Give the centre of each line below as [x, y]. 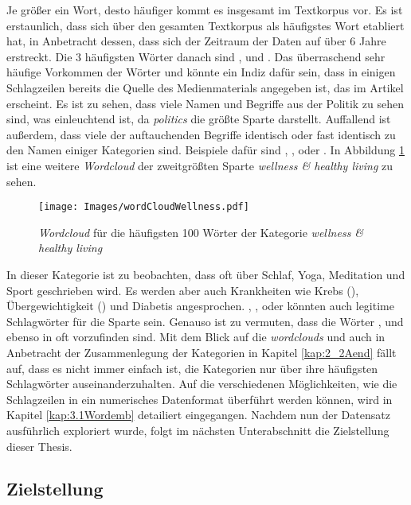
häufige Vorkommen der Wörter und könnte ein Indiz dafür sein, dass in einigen [201, 72]
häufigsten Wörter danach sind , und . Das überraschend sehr [235, 56]
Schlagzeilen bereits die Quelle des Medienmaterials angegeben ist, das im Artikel [205, 87]
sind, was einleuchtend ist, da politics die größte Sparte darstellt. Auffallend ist [199, 119]
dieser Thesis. [39, 446]
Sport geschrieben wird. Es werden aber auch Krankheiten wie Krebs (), [183, 290]
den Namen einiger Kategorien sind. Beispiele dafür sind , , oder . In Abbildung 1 [205, 150]
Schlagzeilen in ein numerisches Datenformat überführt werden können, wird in [200, 399]
